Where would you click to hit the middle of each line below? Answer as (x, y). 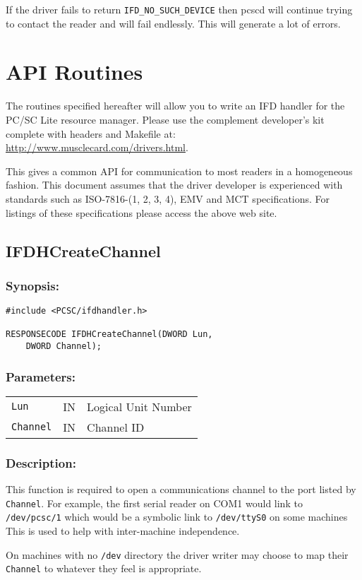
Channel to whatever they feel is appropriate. (104, 568)
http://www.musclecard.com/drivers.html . (97, 147)
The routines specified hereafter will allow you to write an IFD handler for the (175, 106)
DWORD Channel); (64, 347)
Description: (41, 462)
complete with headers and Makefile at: (91, 133)
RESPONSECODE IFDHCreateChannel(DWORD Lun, (109, 335)
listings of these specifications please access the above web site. (141, 212)
